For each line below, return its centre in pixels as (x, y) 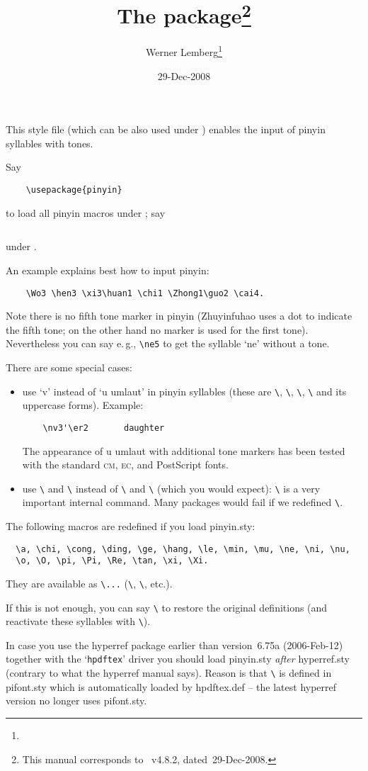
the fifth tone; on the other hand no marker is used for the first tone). (157, 329)
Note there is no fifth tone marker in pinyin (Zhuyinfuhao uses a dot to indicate (179, 316)
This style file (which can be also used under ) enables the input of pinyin (166, 129)
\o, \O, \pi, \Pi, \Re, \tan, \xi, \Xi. (112, 561)
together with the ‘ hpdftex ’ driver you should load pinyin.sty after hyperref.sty (178, 659)
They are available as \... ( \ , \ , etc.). (89, 583)
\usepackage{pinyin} (74, 190)
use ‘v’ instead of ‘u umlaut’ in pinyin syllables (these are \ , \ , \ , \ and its (184, 391)
